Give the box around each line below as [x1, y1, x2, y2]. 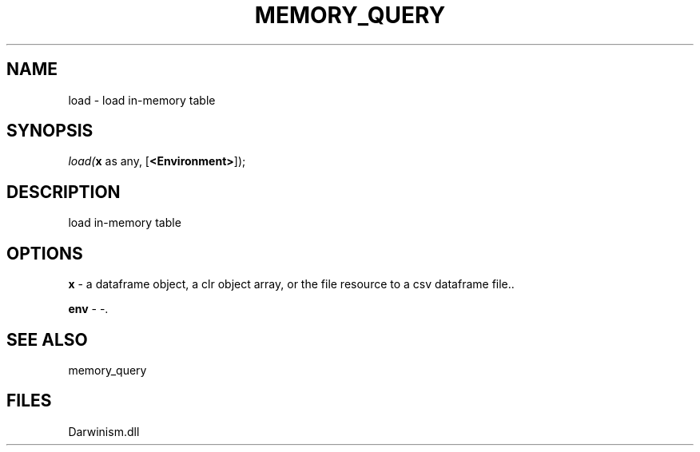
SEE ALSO [6, 329, 88, 350]
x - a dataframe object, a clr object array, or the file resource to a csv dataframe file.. [68, 277, 515, 291]
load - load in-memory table [68, 93, 216, 107]
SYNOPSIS [6, 121, 93, 141]
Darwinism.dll [68, 424, 140, 438]
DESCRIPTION [6, 181, 121, 202]
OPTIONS [6, 243, 83, 264]
